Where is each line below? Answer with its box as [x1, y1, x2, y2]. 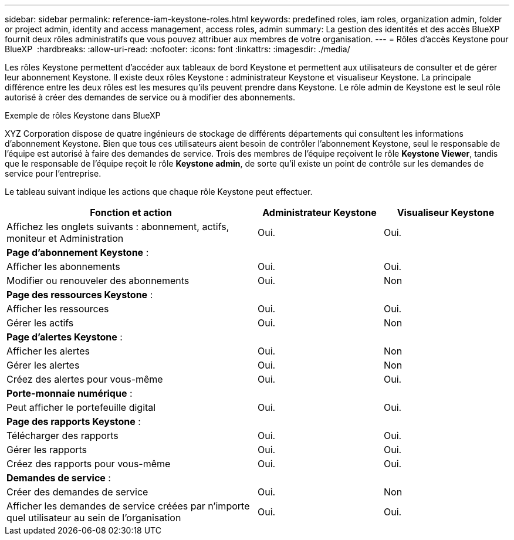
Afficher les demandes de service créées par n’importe [6, 500, 250, 512]
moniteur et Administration [6, 232, 124, 244]
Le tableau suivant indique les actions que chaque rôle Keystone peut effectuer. [5, 187, 313, 197]
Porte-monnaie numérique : [6, 387, 133, 399]
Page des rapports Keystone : [6, 416, 141, 427]
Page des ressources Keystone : [6, 289, 153, 301]
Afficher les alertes [6, 345, 90, 357]
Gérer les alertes [6, 359, 80, 371]
